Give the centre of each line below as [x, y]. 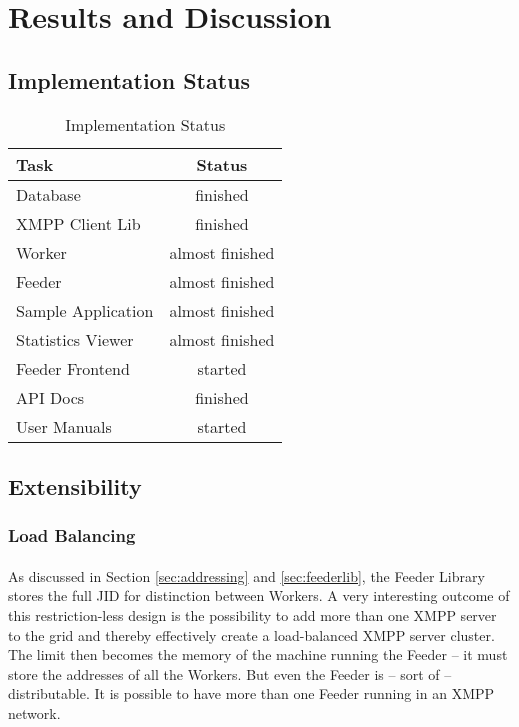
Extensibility [75, 485]
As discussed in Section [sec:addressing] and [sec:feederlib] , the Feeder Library [246, 575]
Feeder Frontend [73, 368]
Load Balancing [72, 535]
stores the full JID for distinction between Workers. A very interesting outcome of [259, 595]
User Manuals [64, 426]
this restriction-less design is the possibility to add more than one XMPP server [252, 614]
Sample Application [85, 310]
